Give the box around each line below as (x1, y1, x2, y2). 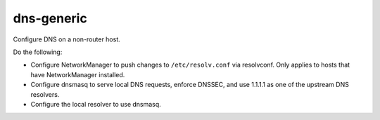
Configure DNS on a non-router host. (13, 35, 121, 44)
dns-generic (13, 11, 87, 26)
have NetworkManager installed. (30, 70, 125, 79)
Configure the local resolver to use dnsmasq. (30, 100, 161, 108)
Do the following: (13, 48, 63, 56)
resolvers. (30, 90, 60, 98)
